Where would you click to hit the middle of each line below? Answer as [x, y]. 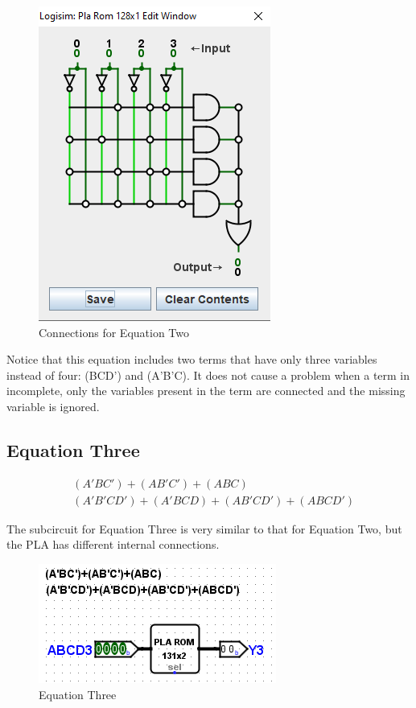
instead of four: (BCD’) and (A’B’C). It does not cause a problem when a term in [208, 375]
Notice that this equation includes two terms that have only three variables [192, 359]
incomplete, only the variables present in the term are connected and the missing [206, 391]
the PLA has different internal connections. [113, 544]
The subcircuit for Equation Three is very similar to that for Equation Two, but [204, 528]
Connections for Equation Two [114, 332]
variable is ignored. [53, 406]
